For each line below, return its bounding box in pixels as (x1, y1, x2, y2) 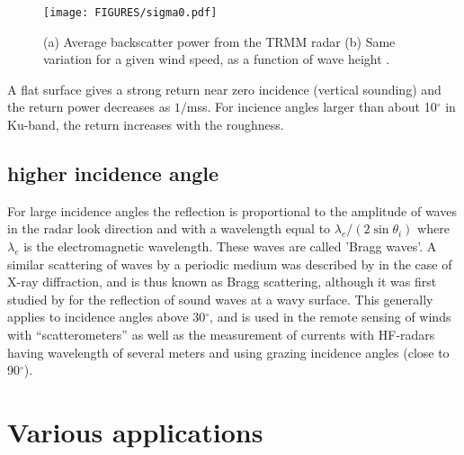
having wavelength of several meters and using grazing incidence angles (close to (7, 342, 450, 361)
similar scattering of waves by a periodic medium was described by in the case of (7, 254, 452, 273)
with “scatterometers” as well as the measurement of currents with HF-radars (7, 324, 435, 343)
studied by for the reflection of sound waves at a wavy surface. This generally (7, 289, 433, 308)
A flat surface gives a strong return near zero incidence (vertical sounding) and (7, 79, 442, 98)
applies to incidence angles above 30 (7, 307, 206, 326)
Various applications (7, 413, 263, 450)
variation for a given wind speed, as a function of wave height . (43, 50, 390, 68)
